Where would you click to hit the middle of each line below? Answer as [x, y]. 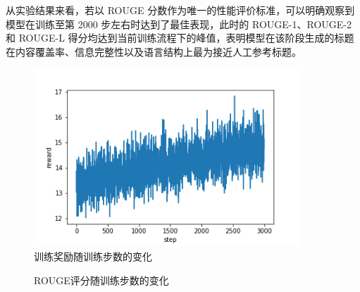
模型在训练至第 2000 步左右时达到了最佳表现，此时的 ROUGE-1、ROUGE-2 [179, 24]
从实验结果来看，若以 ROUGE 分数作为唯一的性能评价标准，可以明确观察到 [180, 10]
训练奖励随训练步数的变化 [93, 256]
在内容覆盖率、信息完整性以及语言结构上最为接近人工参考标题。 [154, 51]
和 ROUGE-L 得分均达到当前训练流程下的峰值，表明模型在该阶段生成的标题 [180, 38]
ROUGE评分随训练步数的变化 [101, 280]
